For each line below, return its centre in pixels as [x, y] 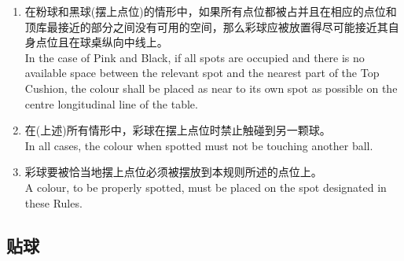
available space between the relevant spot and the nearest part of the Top [202, 73]
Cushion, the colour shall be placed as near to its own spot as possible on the [211, 88]
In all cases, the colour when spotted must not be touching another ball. [199, 145]
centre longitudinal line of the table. [111, 103]
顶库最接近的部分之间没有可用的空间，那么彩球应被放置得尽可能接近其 [206, 26]
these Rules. [53, 202]
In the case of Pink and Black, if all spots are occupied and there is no [195, 57]
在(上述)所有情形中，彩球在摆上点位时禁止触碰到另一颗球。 [178, 130]
